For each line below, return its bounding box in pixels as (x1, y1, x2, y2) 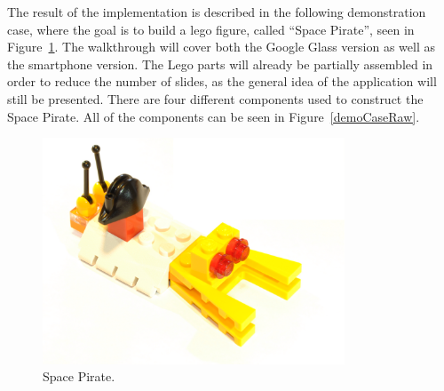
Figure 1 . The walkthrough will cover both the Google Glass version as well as (7, 37, 435, 56)
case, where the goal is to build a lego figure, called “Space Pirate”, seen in (7, 20, 415, 38)
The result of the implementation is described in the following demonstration (7, 3, 426, 20)
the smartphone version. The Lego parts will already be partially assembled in (7, 54, 433, 73)
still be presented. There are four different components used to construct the (7, 89, 424, 108)
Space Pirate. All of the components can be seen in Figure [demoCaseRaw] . (7, 107, 420, 125)
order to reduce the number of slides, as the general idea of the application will (7, 72, 437, 91)
